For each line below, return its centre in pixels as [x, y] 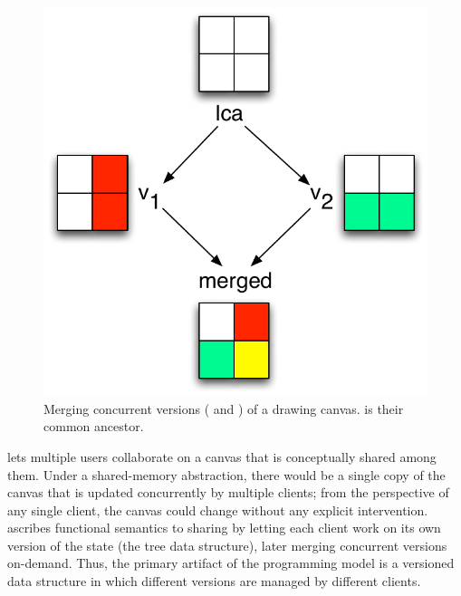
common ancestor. [94, 426]
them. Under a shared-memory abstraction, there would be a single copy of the [226, 474]
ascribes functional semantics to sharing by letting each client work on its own [224, 528]
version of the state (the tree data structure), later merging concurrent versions [227, 545]
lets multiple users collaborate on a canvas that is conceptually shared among [222, 456]
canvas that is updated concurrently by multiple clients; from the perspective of [228, 492]
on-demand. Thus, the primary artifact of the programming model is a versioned [231, 563]
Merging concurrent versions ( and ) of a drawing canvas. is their [224, 408]
